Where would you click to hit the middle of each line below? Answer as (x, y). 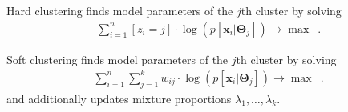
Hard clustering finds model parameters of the (120, 10)
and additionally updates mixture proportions (119, 98)
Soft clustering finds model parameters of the (117, 59)
